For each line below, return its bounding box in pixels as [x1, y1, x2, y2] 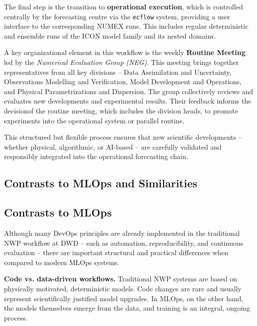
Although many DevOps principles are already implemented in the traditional [4, 227, 240, 238]
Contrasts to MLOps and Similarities [4, 175, 198, 191]
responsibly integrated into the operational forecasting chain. [4, 151, 188, 162]
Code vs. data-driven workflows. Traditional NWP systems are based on [4, 273, 237, 284]
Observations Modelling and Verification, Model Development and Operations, [4, 76, 242, 87]
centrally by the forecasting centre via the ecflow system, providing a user [4, 11, 230, 21]
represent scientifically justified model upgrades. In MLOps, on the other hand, [4, 293, 244, 303]
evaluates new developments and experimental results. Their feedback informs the [4, 96, 252, 106]
